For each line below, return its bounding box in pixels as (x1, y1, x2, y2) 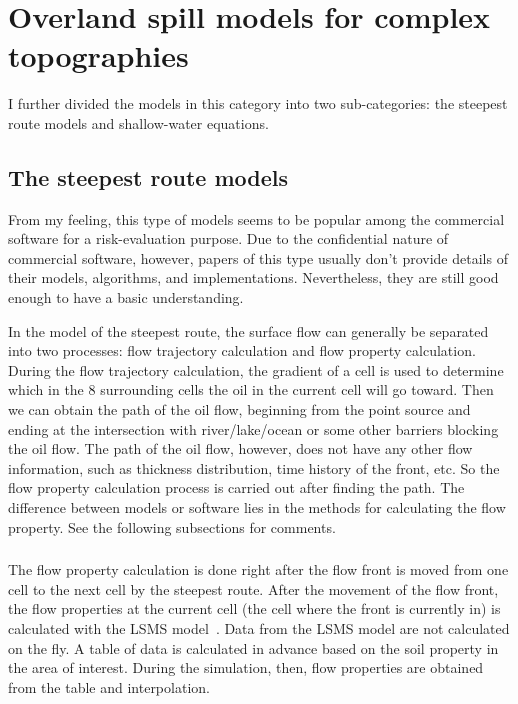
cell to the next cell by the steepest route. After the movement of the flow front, (8, 578, 499, 599)
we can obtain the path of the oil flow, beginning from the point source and (8, 399, 471, 420)
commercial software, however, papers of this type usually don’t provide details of (8, 247, 508, 268)
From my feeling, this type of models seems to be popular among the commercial (8, 208, 505, 229)
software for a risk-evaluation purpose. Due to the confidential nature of (8, 228, 449, 249)
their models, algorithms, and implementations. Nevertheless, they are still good (8, 267, 499, 288)
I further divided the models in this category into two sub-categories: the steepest (8, 93, 508, 114)
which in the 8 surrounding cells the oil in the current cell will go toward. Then (8, 379, 494, 400)
